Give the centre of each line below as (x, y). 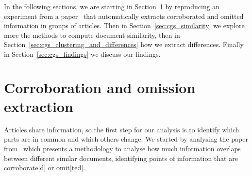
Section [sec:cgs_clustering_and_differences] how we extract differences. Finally (124, 44)
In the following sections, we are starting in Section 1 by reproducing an (112, 6)
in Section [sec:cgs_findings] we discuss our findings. (82, 54)
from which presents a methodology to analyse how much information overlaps (122, 149)
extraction (39, 106)
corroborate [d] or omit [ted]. (45, 168)
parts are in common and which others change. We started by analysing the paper (126, 139)
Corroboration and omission (100, 87)
